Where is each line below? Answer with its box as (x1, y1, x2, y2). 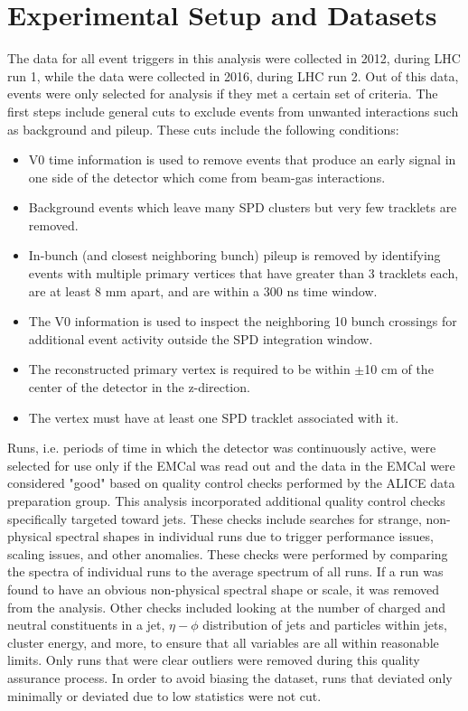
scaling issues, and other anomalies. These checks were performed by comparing (7, 544, 448, 563)
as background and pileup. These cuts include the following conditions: (7, 119, 399, 138)
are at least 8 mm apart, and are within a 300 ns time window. (28, 281, 378, 300)
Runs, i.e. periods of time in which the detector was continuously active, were (7, 438, 436, 457)
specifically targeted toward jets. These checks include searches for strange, (7, 509, 422, 528)
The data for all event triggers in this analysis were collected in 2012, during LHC (7, 49, 461, 68)
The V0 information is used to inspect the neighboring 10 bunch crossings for (28, 312, 457, 331)
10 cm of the (364, 360, 434, 379)
